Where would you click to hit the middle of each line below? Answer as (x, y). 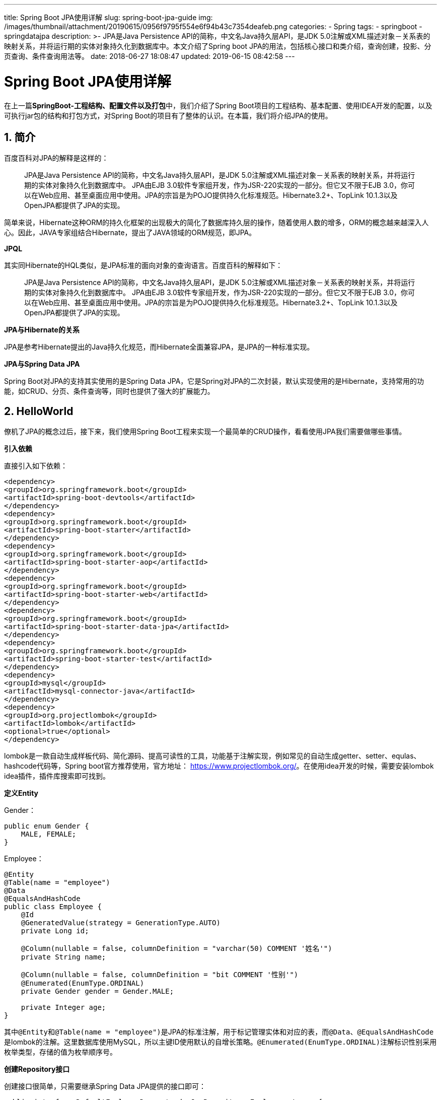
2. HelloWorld (39, 411)
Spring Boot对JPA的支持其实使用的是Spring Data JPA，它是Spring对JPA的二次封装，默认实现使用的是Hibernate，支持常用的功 (214, 381)
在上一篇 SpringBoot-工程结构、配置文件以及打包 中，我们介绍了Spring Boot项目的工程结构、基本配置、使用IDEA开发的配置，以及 (218, 105)
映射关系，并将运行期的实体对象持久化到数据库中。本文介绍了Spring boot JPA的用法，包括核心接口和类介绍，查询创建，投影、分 (218, 46)
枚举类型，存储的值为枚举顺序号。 (60, 1052)
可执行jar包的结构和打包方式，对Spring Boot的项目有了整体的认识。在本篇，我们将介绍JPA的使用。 (168, 115)
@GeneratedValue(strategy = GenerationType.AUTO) (121, 923)
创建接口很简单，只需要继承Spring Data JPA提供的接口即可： (105, 1086)
